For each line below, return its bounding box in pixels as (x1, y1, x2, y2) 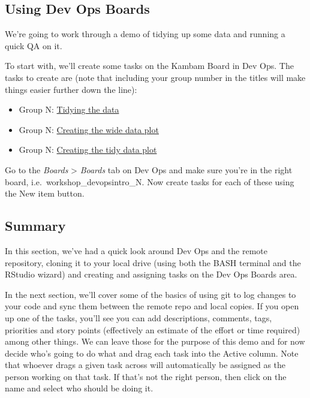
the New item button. (5, 187, 85, 200)
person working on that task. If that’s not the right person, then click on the (5, 370, 287, 382)
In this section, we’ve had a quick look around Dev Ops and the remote (5, 244, 267, 257)
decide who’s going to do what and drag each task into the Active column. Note (5, 346, 299, 359)
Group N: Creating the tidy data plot (19, 143, 157, 156)
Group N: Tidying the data (19, 103, 119, 116)
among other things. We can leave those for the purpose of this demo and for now (5, 335, 305, 348)
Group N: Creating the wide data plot (19, 123, 159, 135)
